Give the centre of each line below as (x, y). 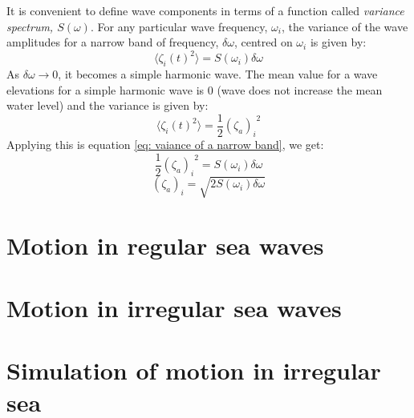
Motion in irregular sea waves (174, 308)
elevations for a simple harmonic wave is (106, 89)
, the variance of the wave (345, 26)
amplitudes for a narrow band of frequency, (113, 42)
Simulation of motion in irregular (194, 370)
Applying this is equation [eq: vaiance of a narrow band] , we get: (165, 145)
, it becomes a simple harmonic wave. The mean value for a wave (218, 74)
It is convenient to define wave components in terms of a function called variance (205, 10)
